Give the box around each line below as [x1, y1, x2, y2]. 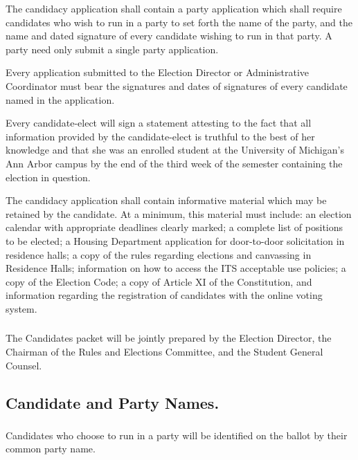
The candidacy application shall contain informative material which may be [6, 193, 327, 208]
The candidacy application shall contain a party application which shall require [6, 1, 342, 15]
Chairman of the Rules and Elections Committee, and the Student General [6, 344, 323, 358]
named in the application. [6, 92, 115, 107]
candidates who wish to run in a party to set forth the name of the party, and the [6, 15, 352, 29]
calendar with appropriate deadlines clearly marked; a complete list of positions [6, 220, 343, 234]
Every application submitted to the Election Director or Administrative [6, 65, 310, 80]
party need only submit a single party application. [6, 42, 219, 56]
